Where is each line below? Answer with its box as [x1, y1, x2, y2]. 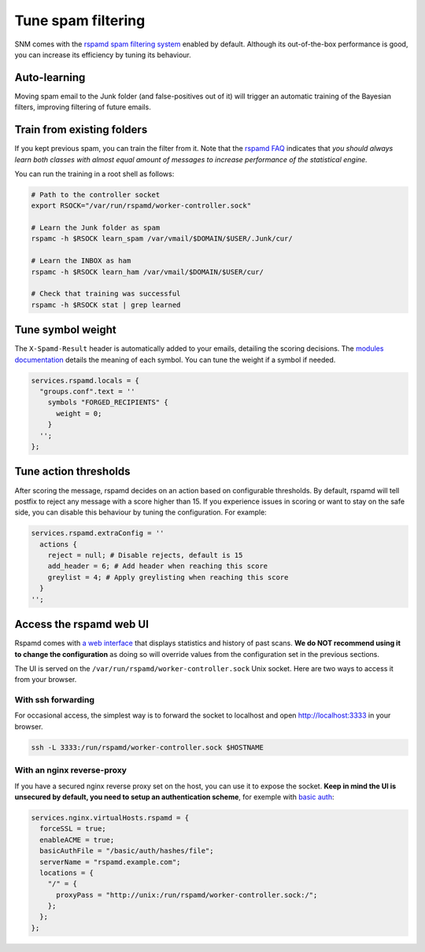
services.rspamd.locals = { [31, 376, 139, 385]
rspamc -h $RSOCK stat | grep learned [31, 300, 181, 309]
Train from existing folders [14, 123, 148, 137]
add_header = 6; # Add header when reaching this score [47, 562, 268, 570]
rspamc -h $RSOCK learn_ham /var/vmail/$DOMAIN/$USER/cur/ [31, 268, 264, 276]
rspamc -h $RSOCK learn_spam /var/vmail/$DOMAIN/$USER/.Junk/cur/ [31, 234, 293, 243]
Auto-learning [14, 71, 86, 84]
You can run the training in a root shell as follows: [14, 169, 175, 179]
